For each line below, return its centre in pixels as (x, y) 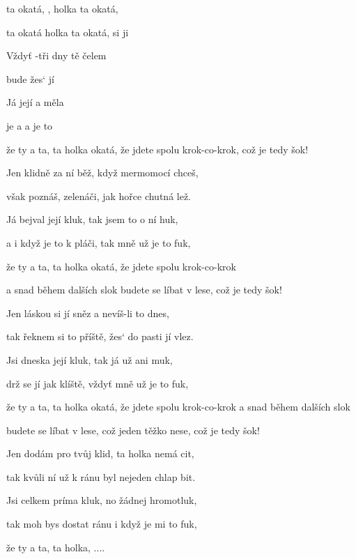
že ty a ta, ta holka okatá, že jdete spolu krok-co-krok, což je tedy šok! (157, 149)
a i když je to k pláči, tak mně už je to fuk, (99, 242)
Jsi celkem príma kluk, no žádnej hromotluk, (102, 500)
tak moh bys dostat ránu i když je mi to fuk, (102, 524)
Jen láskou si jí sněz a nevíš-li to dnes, (88, 313)
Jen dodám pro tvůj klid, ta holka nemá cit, (100, 453)
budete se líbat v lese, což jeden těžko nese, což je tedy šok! (133, 430)
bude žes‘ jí (30, 78)
